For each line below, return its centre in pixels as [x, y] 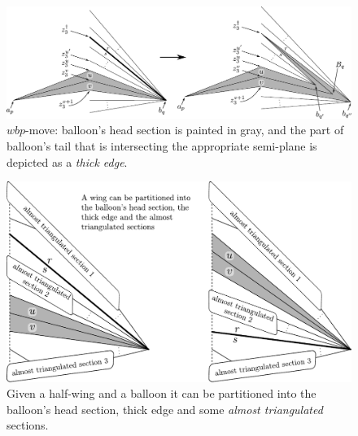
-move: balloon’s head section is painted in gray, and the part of [185, 130]
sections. [28, 425]
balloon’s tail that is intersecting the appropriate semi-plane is [162, 146]
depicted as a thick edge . [67, 161]
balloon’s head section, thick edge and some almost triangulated [165, 409]
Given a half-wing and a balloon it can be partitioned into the [162, 393]
